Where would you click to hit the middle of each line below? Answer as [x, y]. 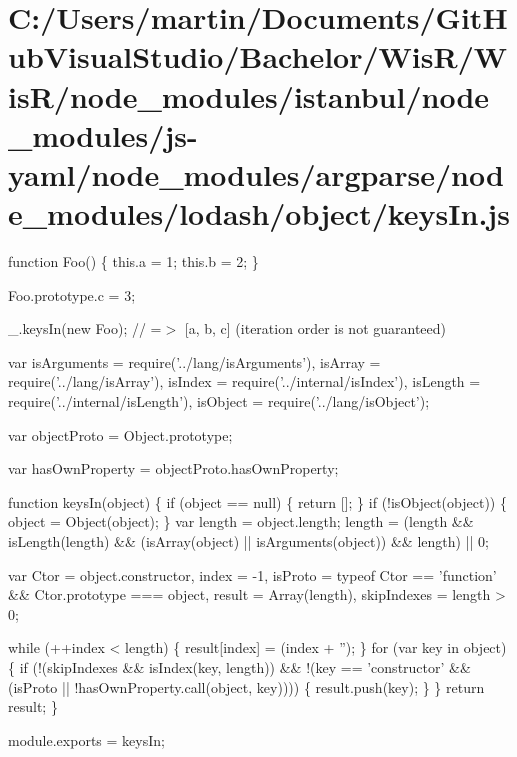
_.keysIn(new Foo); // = [85, 328]
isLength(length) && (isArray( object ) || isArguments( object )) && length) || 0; [248, 541]
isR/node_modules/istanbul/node [249, 95]
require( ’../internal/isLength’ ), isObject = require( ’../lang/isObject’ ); [219, 401]
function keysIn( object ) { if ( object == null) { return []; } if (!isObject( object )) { [257, 501]
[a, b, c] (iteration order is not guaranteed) [315, 328]
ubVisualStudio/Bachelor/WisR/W [258, 56]
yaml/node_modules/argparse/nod [256, 173]
